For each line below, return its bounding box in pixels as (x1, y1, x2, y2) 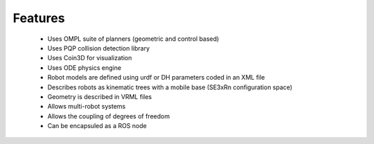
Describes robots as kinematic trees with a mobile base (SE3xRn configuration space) (47, 83, 293, 91)
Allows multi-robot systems (47, 102, 126, 111)
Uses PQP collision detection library (47, 44, 150, 52)
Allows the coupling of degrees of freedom (47, 111, 170, 120)
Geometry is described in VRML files (47, 92, 152, 100)
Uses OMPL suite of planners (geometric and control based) (47, 35, 220, 43)
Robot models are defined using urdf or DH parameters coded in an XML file (47, 73, 265, 82)
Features (12, 10, 65, 26)
